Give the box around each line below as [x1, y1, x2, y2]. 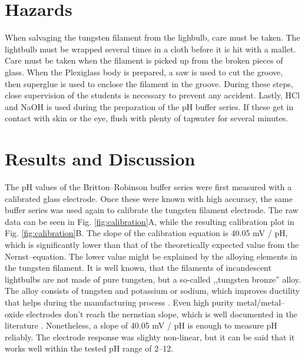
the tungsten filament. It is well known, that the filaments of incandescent [5, 261, 271, 274]
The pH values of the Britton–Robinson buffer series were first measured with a [5, 181, 292, 193]
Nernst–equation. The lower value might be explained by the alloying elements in [5, 250, 297, 262]
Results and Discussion [5, 147, 195, 171]
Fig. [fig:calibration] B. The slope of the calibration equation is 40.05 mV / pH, [5, 227, 288, 239]
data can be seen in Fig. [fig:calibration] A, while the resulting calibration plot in [5, 215, 294, 227]
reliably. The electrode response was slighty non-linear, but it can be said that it [5, 330, 295, 343]
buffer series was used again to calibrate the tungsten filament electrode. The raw [5, 204, 299, 216]
